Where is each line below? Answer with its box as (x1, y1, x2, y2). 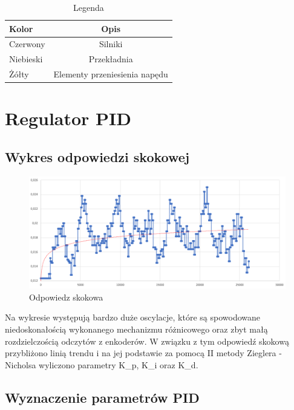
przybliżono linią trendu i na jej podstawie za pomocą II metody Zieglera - (5, 347, 282, 359)
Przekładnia (88, 53, 133, 65)
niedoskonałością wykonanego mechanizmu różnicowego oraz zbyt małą (5, 323, 268, 336)
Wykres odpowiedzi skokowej (5, 147, 190, 166)
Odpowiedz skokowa (29, 290, 103, 303)
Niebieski (9, 53, 43, 65)
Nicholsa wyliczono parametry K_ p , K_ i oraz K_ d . (5, 358, 198, 371)
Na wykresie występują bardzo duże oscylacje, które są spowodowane (5, 311, 261, 324)
